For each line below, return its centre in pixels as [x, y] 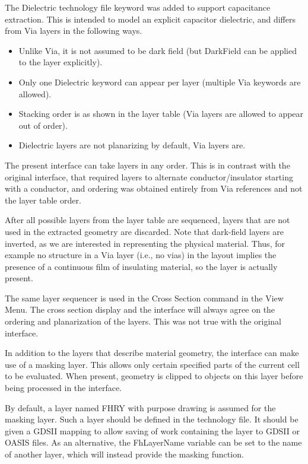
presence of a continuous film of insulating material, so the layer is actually [141, 266]
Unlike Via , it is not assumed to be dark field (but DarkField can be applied [158, 50]
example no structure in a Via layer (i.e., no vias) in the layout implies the [141, 255]
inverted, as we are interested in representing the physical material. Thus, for [145, 243]
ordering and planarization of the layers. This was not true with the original [143, 321]
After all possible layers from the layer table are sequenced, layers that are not [147, 220]
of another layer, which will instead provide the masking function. [124, 454]
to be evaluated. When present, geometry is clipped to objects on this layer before [154, 376]
